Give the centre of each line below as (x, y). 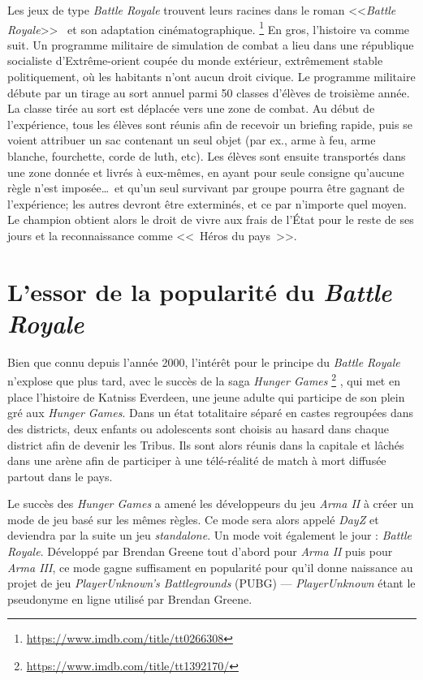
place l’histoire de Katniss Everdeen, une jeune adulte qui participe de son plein (206, 396)
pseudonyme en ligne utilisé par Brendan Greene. (130, 598)
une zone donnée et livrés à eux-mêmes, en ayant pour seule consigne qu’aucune (206, 172)
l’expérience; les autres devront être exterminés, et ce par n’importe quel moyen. (207, 203)
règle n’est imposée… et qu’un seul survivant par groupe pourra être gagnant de (206, 188)
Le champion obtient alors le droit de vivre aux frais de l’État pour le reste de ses (211, 219)
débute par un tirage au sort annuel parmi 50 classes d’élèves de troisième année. (209, 92)
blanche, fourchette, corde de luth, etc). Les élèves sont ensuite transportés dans (207, 156)
